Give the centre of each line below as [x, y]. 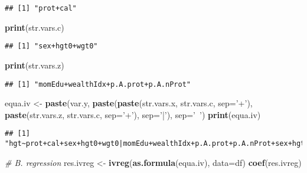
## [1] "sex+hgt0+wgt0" [51, 46]
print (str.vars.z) [35, 65]
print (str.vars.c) [35, 27]
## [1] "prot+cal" [41, 8]
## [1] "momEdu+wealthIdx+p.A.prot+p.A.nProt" [98, 84]
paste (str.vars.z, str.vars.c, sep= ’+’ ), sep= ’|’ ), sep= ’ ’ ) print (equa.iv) [133, 114]
